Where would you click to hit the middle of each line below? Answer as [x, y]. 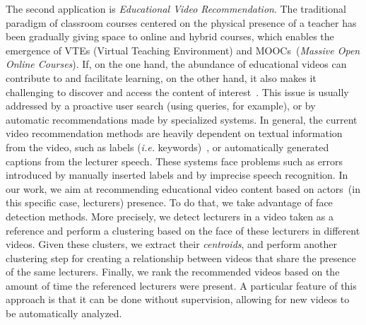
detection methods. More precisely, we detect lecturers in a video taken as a [170, 216]
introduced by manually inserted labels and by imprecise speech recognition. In [177, 175]
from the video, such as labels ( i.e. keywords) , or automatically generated [167, 147]
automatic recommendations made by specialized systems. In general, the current [182, 119]
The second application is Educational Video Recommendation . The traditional [176, 8]
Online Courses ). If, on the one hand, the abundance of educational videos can [176, 64]
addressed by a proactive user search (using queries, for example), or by [161, 106]
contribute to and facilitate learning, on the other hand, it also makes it [161, 77]
